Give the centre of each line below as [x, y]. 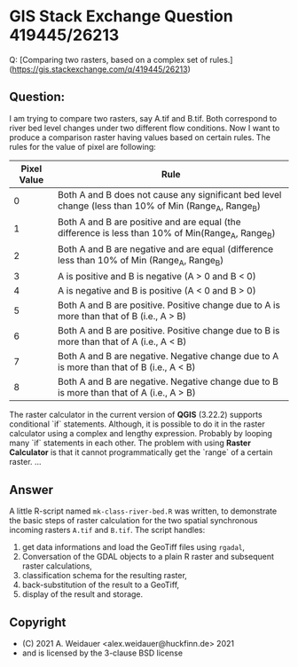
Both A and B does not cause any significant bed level [169, 194]
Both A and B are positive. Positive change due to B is [169, 331]
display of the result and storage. [82, 594]
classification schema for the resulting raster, [105, 576]
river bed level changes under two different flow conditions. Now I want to [145, 128]
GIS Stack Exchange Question [121, 16]
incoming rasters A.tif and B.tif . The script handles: [107, 530]
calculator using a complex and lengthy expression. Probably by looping [141, 434]
